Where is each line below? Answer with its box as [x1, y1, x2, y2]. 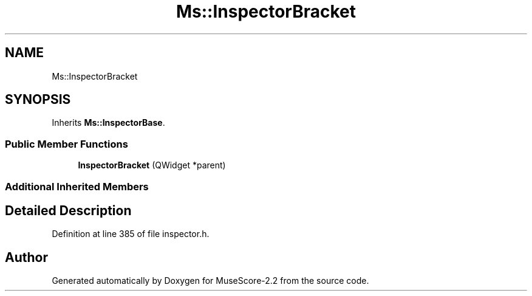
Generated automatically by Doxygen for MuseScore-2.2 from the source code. [52, 275, 369, 286]
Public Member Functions [5, 137, 128, 150]
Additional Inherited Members [5, 180, 149, 193]
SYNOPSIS [5, 92, 71, 108]
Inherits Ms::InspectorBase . [52, 117, 165, 128]
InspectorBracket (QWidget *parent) [78, 160, 226, 171]
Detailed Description [5, 202, 132, 218]
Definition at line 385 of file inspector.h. [52, 229, 210, 239]
